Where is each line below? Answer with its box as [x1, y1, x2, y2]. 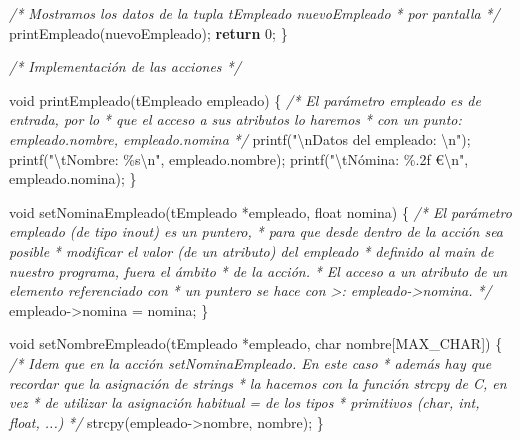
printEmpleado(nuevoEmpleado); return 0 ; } [9, 22, 288, 43]
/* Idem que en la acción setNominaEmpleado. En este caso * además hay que [9, 352, 492, 373]
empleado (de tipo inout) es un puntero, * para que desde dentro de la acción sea [9, 221, 504, 242]
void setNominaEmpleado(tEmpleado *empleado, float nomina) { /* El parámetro [9, 201, 512, 222]
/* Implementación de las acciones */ [9, 56, 241, 77]
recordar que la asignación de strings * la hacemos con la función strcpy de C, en [9, 372, 507, 393]
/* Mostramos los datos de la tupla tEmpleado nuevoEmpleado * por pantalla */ [9, 3, 500, 23]
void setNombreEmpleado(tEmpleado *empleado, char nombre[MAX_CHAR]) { [9, 333, 503, 354]
